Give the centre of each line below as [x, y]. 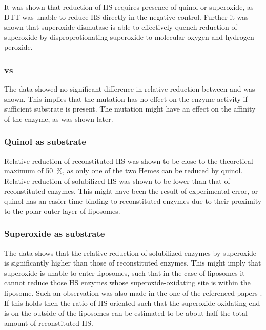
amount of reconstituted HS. [49, 323]
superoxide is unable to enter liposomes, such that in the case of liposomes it [125, 272]
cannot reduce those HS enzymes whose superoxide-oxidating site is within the [127, 283]
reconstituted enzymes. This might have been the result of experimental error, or [131, 191]
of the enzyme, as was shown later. [59, 118]
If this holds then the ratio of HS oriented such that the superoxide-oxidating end [132, 303]
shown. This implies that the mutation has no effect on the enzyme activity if [126, 98]
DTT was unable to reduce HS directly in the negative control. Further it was [126, 17]
